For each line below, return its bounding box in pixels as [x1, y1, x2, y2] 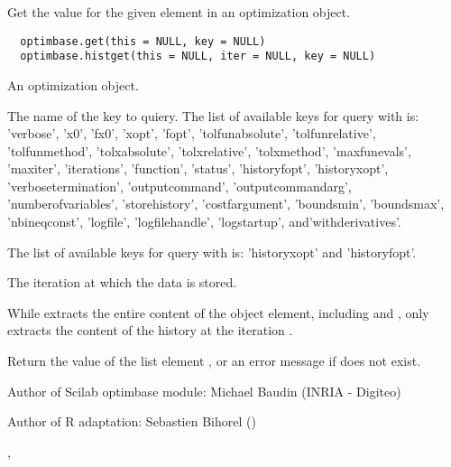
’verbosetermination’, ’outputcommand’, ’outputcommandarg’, [7, 176, 352, 195]
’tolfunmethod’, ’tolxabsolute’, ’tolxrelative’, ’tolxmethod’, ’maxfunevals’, [7, 141, 411, 160]
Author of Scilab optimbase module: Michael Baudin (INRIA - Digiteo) [7, 381, 401, 400]
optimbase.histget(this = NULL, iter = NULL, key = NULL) [20, 50, 376, 63]
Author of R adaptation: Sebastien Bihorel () [7, 412, 256, 431]
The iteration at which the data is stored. [7, 273, 237, 292]
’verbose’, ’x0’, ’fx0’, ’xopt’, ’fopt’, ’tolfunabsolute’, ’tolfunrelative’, [7, 124, 376, 143]
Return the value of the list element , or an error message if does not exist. [7, 351, 421, 370]
